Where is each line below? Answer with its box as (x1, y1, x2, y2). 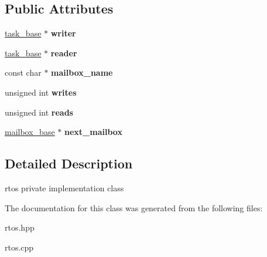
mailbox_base (5, 126, 55, 138)
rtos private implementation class (5, 181, 124, 194)
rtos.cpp (5, 241, 34, 253)
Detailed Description (5, 154, 133, 173)
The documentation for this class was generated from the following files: (5, 201, 263, 214)
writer (50, 27, 76, 39)
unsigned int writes (5, 86, 77, 98)
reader (50, 46, 77, 59)
